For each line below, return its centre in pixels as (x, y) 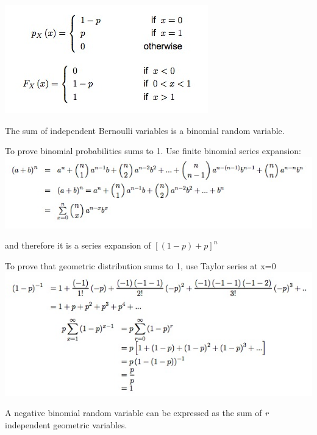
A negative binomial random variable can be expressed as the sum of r (137, 413)
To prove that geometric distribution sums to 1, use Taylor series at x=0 (141, 265)
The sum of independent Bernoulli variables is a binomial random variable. (145, 130)
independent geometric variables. (66, 424)
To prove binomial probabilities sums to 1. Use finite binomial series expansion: (153, 151)
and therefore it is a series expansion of (78, 245)
